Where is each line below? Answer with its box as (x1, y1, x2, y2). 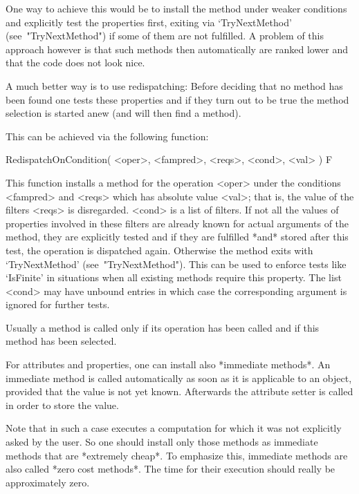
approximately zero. (6, 475, 90, 489)
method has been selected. (6, 334, 117, 348)
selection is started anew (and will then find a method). (6, 106, 241, 120)
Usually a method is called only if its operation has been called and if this (6, 320, 320, 334)
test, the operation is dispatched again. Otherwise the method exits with (6, 243, 313, 257)
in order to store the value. (6, 397, 119, 412)
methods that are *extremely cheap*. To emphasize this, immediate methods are (6, 448, 348, 462)
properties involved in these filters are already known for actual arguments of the (6, 216, 349, 230)
